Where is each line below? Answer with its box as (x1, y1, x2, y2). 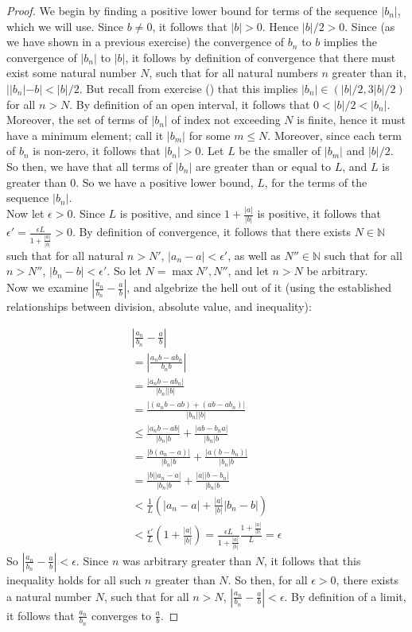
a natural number (6, 587, 92, 604)
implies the (323, 33, 377, 50)
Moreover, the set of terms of (6, 111, 148, 128)
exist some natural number (6, 64, 137, 81)
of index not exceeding (171, 111, 281, 128)
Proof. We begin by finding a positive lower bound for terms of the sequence (6, 2, 378, 18)
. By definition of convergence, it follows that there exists (72, 223, 352, 240)
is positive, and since (119, 205, 221, 222)
